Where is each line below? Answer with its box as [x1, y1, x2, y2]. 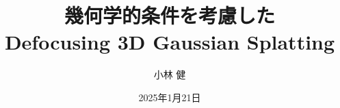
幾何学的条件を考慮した [64, 1, 275, 29]
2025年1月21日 [138, 90, 201, 104]
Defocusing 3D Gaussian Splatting [4, 28, 335, 56]
